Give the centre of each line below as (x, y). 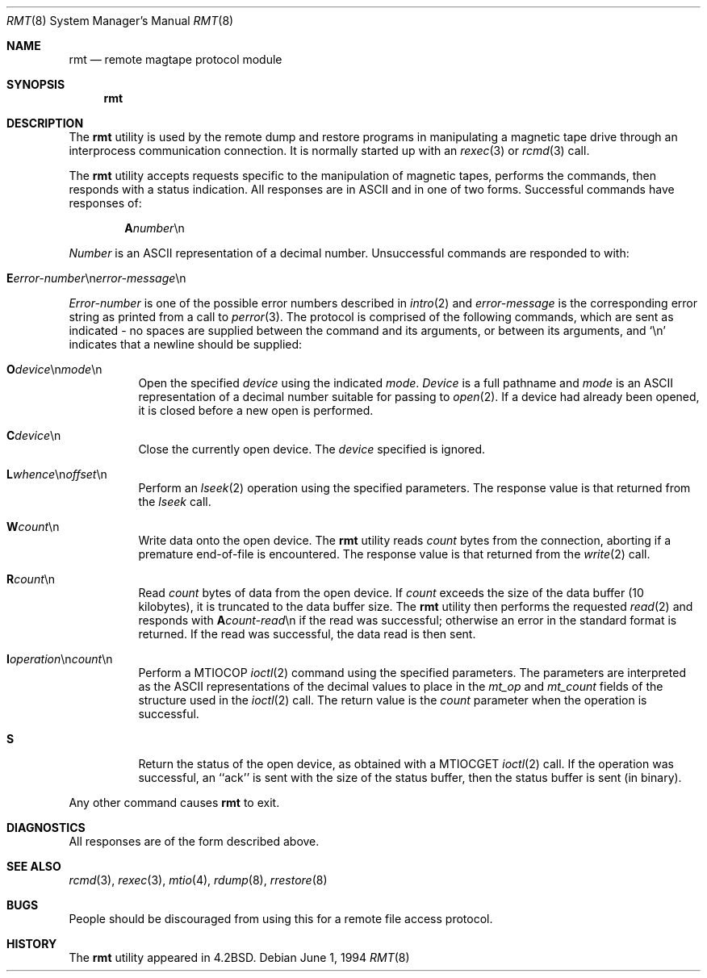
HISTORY (32, 944)
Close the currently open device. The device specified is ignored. (312, 449)
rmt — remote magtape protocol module (176, 59)
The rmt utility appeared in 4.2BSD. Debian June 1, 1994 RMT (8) (239, 957)
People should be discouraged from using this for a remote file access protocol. (281, 919)
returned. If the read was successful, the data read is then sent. (307, 634)
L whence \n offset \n (57, 474)
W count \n (33, 527)
